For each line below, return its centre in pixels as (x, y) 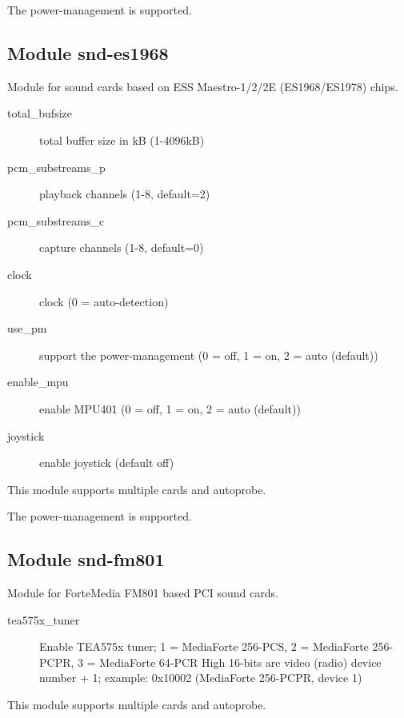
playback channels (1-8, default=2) (125, 194)
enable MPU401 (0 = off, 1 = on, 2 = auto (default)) (170, 408)
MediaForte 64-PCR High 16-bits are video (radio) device (240, 662)
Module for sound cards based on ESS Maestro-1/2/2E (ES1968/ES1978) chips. (203, 86)
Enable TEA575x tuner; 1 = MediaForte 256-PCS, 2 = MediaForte (204, 646)
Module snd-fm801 (86, 559)
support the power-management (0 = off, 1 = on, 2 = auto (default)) (209, 355)
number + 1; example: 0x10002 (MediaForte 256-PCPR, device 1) (201, 678)
